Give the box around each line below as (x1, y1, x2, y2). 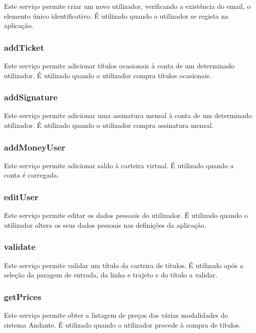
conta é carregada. (4, 170, 59, 180)
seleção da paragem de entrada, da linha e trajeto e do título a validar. (4, 270, 218, 280)
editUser (4, 190, 38, 203)
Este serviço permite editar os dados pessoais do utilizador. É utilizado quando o (4, 210, 248, 220)
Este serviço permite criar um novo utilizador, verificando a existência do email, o (4, 1, 251, 11)
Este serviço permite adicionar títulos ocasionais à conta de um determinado (4, 61, 235, 70)
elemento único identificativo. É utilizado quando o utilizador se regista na (4, 10, 228, 21)
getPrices (4, 290, 41, 303)
